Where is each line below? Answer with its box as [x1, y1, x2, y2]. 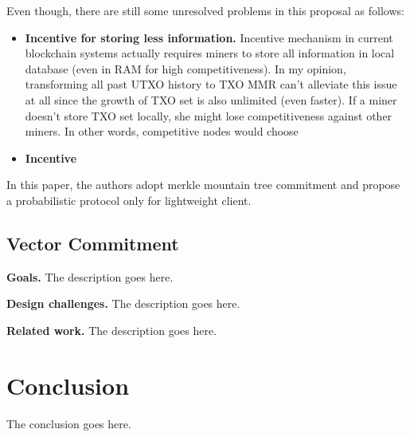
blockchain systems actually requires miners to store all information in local [25, 45, 395, 61]
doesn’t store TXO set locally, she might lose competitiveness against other [25, 107, 392, 124]
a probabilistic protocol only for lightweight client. [6, 191, 252, 208]
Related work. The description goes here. [6, 321, 217, 338]
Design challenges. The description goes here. [6, 295, 240, 312]
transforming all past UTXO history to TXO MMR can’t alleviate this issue [25, 76, 397, 93]
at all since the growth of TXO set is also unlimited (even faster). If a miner [25, 91, 397, 108]
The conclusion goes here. [6, 415, 131, 431]
